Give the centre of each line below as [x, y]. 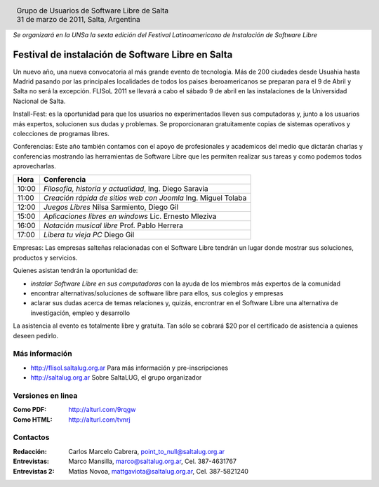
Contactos [31, 437]
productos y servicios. [45, 258]
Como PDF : [30, 410]
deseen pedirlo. [36, 335]
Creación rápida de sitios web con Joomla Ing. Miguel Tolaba [145, 198]
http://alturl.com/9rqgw [102, 410]
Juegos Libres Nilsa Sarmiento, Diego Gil [111, 207]
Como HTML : [33, 419]
